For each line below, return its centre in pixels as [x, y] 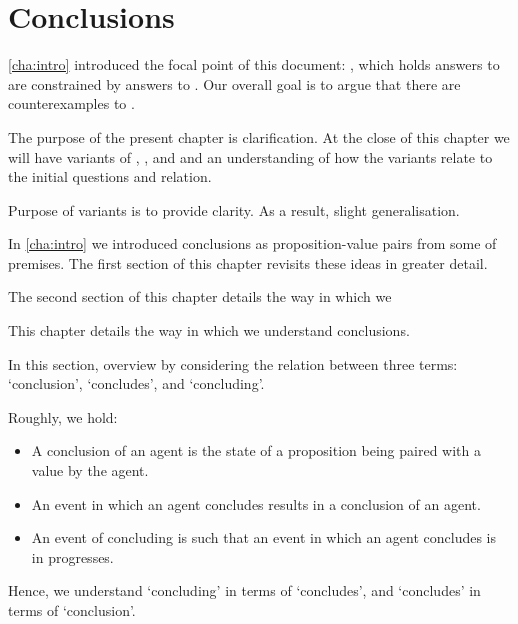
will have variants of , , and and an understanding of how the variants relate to [250, 156]
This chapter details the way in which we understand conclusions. [209, 330]
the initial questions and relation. [110, 176]
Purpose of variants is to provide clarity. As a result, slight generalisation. [234, 209]
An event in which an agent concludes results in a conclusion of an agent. [256, 503]
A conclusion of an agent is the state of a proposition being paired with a [256, 450]
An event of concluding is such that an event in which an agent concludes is [264, 537]
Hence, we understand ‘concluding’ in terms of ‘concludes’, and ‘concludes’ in [244, 590]
